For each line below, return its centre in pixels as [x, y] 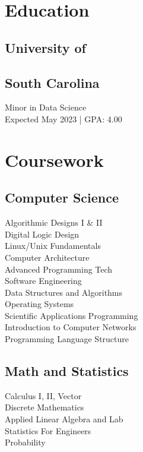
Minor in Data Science [46, 107]
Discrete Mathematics [45, 407]
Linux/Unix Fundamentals [53, 246]
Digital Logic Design [42, 234]
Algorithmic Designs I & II [54, 222]
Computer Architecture [47, 257]
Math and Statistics [67, 371]
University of [45, 47]
